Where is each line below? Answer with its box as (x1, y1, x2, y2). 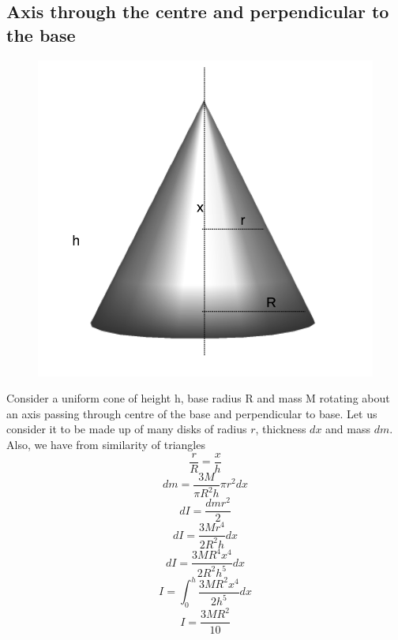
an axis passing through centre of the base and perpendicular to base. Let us (6, 405, 377, 421)
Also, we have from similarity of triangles (6, 436, 205, 453)
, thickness (255, 421, 306, 437)
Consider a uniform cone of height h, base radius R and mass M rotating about (6, 390, 390, 406)
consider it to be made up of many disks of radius (6, 421, 247, 437)
